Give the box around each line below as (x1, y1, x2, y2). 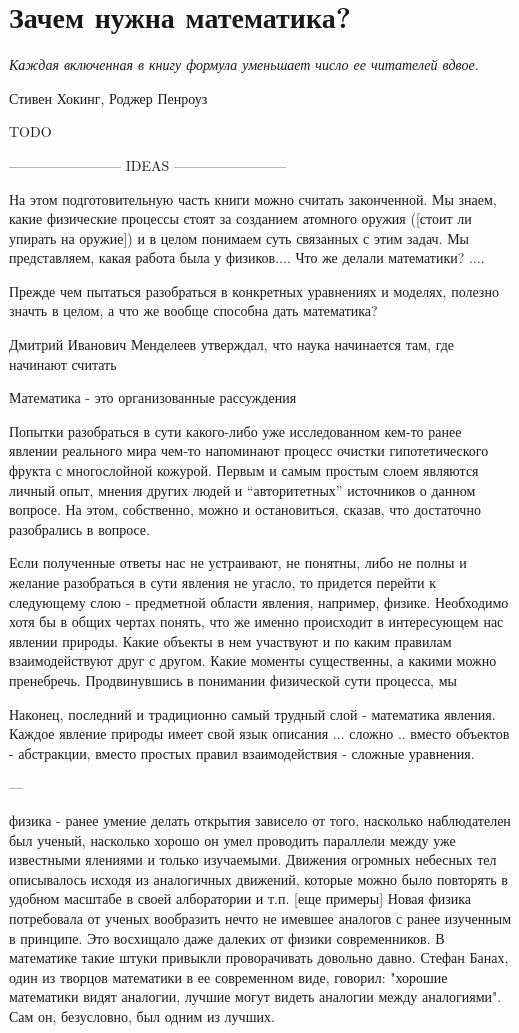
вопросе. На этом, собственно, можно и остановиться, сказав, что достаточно (9, 499, 481, 520)
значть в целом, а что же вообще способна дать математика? (9, 300, 378, 321)
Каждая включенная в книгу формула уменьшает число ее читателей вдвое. (9, 54, 479, 75)
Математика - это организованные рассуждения (9, 387, 297, 408)
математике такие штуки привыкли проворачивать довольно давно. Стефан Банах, (9, 947, 509, 968)
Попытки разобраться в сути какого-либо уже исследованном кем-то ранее (9, 420, 462, 441)
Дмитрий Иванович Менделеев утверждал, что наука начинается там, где (9, 334, 455, 355)
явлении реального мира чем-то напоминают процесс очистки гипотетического (9, 440, 489, 461)
